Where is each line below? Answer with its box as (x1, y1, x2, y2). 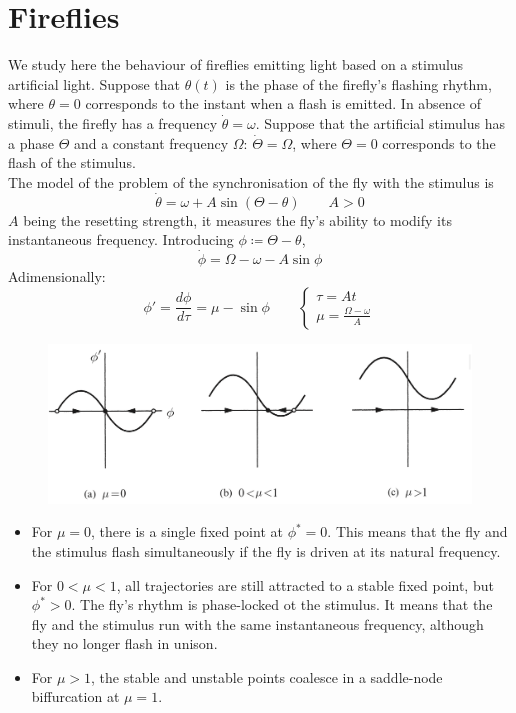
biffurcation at (31, 686, 120, 707)
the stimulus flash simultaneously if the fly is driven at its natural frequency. (31, 540, 501, 561)
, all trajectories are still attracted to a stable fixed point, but (116, 574, 494, 595)
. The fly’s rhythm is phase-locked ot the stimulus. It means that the (71, 594, 493, 615)
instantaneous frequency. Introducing (8, 229, 234, 250)
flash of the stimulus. (8, 152, 136, 173)
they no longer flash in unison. (31, 633, 218, 654)
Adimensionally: (8, 265, 106, 286)
